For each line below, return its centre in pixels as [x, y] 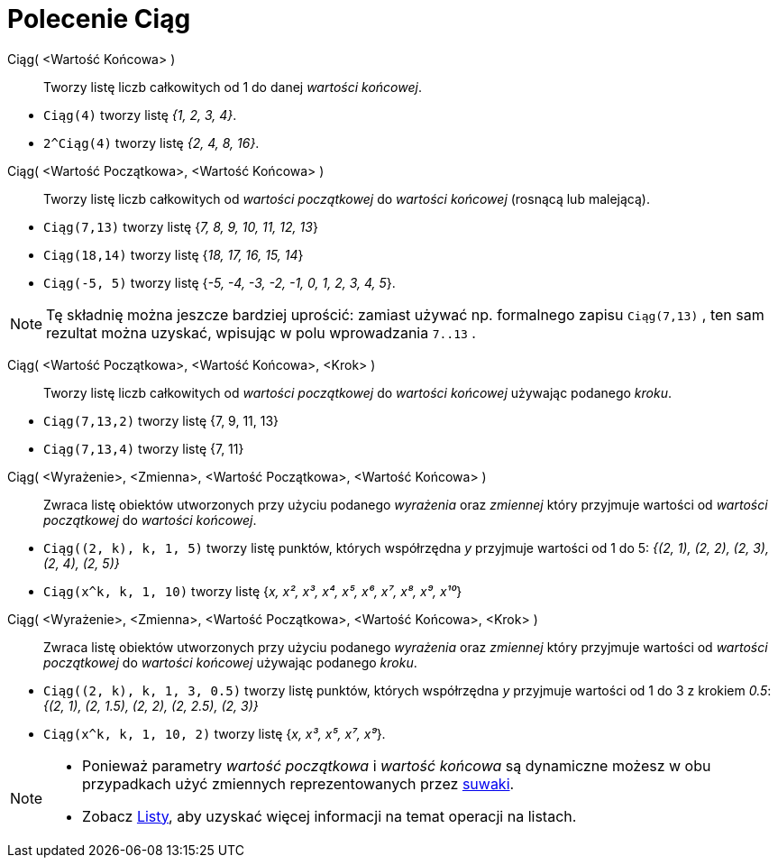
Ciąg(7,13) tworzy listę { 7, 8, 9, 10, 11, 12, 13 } [181, 226]
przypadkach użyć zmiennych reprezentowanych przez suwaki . [298, 783]
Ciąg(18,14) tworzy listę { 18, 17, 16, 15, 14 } [174, 254]
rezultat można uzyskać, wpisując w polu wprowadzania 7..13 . [261, 332]
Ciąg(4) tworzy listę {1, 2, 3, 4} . [140, 115]
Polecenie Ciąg [99, 19]
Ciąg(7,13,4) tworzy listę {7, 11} [144, 448]
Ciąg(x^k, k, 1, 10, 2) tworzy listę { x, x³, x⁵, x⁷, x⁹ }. [215, 733]
